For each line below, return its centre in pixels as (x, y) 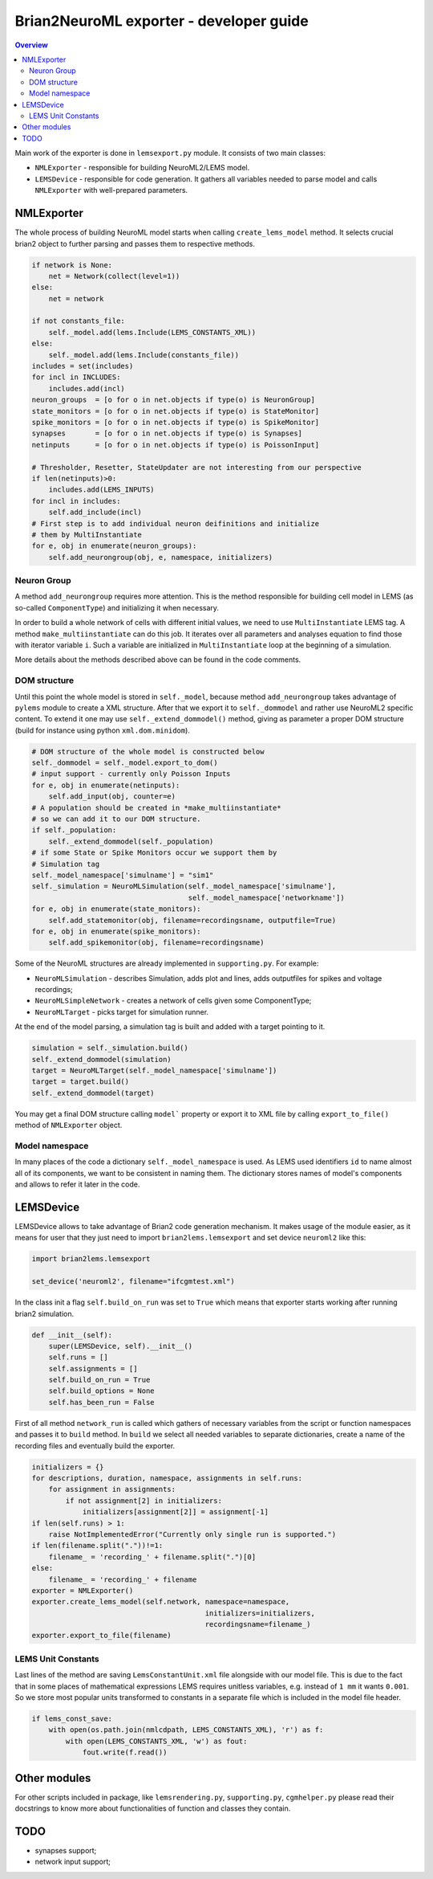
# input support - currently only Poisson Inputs (131, 774)
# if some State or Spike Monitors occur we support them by (154, 853)
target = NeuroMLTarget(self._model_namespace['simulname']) (154, 1070)
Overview (31, 45)
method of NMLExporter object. (69, 1125)
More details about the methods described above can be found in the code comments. (158, 660)
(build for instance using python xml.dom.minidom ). (102, 730)
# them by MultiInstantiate (87, 535)
